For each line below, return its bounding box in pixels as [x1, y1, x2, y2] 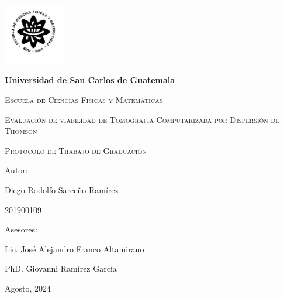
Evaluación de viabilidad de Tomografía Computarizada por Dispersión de [5, 113, 279, 125]
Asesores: [5, 223, 37, 235]
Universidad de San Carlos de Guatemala [5, 74, 175, 86]
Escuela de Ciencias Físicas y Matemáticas [5, 93, 163, 105]
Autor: [5, 164, 28, 176]
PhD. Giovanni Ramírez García [5, 262, 117, 275]
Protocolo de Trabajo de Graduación [5, 144, 147, 156]
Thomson [5, 125, 37, 137]
